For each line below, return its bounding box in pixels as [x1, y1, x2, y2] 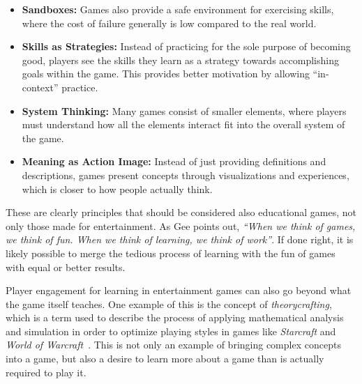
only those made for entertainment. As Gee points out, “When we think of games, [6, 218, 356, 233]
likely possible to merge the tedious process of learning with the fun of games [6, 245, 335, 260]
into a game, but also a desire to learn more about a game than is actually [6, 351, 324, 366]
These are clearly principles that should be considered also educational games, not [6, 205, 357, 220]
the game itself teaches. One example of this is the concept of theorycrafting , [6, 296, 332, 311]
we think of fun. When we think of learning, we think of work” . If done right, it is [6, 232, 354, 247]
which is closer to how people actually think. [22, 181, 213, 196]
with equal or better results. [6, 259, 126, 274]
